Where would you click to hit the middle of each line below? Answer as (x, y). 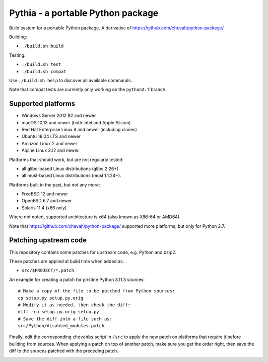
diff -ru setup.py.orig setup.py (59, 312)
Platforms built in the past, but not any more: (55, 184)
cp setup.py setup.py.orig (51, 298)
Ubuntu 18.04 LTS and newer (51, 136)
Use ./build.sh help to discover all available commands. (71, 80)
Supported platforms (42, 104)
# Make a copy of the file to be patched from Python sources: (97, 291)
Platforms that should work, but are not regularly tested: (66, 160)
